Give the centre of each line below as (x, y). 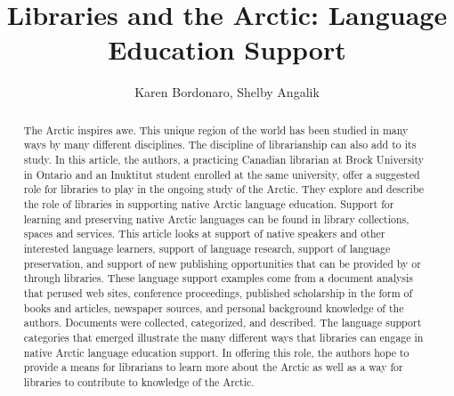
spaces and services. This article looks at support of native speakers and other (204, 234)
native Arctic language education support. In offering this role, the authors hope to (216, 352)
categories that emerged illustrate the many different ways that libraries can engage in (223, 337)
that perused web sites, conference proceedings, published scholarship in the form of (218, 292)
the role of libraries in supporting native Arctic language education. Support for (209, 203)
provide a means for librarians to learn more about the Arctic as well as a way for (213, 367)
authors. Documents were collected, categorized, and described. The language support (223, 323)
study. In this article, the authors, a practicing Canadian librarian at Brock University (224, 160)
